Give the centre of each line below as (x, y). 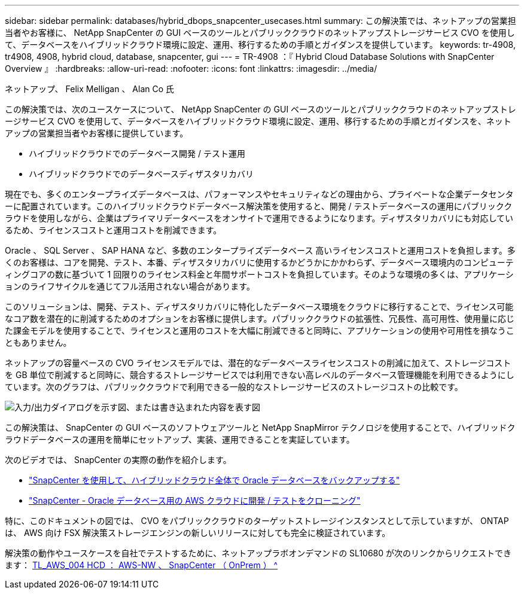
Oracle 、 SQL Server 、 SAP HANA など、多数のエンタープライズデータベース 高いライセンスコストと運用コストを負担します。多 (260, 250)
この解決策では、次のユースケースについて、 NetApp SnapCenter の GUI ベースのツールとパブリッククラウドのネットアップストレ (261, 109)
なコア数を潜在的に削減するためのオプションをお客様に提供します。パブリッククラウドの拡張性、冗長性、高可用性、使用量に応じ (260, 319)
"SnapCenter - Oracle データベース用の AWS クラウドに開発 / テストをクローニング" (195, 500)
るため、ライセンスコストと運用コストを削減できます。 (113, 230)
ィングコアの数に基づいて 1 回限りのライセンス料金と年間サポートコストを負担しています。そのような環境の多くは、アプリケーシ (259, 274)
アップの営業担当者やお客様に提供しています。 (97, 133)
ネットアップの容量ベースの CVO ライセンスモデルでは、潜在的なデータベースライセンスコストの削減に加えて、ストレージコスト (258, 363)
